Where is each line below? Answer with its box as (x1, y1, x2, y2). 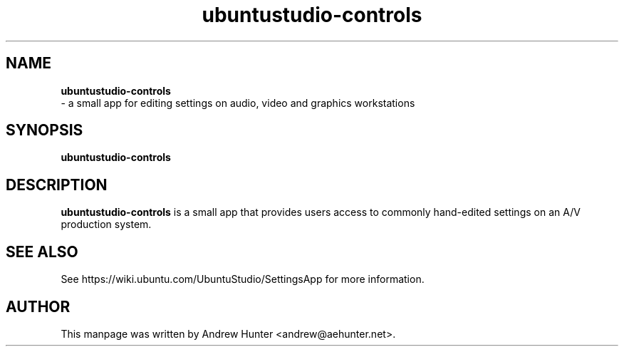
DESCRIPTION (6, 175, 108, 194)
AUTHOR (6, 297, 71, 316)
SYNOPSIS (6, 121, 83, 140)
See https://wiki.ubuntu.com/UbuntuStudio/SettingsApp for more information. (61, 273, 425, 286)
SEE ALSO (6, 242, 78, 261)
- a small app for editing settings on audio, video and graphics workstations (61, 96, 415, 109)
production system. (61, 218, 152, 231)
